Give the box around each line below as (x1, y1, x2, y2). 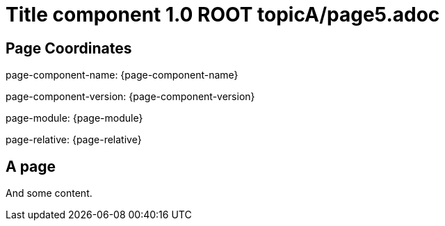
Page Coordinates (6, 39, 132, 57)
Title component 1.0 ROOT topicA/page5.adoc (6, 3, 440, 26)
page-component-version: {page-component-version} (6, 90, 255, 103)
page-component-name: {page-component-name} (6, 69, 238, 81)
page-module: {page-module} (6, 112, 143, 124)
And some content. (6, 187, 92, 200)
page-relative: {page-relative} (6, 134, 142, 146)
